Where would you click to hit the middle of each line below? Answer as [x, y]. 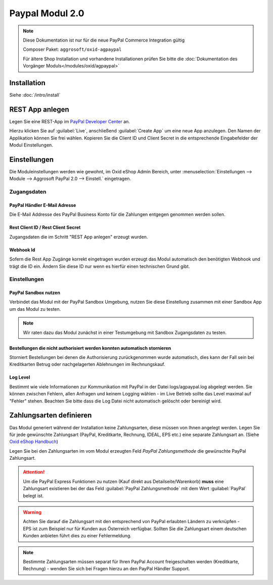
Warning [32, 513]
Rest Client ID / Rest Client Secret [45, 228]
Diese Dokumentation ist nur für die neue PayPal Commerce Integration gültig [104, 40]
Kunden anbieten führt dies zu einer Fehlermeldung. [77, 536]
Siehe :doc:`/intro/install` [35, 95]
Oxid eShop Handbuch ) [34, 442]
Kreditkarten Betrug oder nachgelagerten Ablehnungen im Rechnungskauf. [87, 364]
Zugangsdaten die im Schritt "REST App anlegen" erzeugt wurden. [79, 237]
